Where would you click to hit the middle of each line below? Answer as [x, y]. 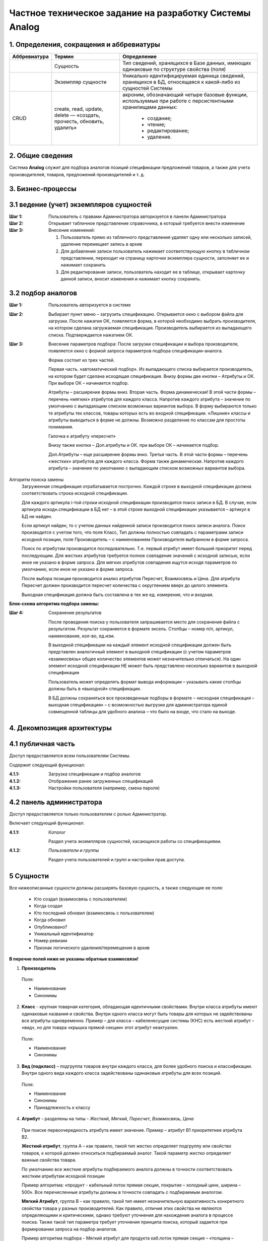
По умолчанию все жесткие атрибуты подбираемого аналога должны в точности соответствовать [127, 1169]
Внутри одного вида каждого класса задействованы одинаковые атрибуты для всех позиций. [122, 1073]
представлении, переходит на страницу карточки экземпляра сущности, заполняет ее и [155, 258]
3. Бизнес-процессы [43, 189]
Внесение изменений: [72, 230]
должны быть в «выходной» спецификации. [95, 689]
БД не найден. [37, 516]
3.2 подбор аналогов [43, 293]
